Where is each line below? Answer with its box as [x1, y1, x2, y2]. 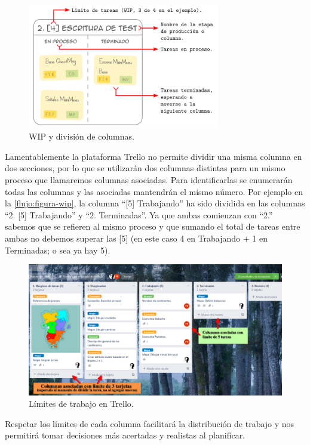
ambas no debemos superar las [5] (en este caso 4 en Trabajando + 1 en [5, 232, 268, 245]
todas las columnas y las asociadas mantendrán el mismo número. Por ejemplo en [5, 185, 303, 197]
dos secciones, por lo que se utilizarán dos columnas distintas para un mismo [5, 162, 286, 174]
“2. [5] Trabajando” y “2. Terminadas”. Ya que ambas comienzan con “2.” [5, 208, 273, 221]
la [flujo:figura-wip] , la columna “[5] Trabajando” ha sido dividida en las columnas [5, 197, 305, 209]
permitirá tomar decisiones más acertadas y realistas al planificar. [5, 429, 245, 441]
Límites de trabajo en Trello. [29, 397, 134, 410]
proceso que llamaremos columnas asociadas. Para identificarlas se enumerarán [5, 174, 293, 186]
